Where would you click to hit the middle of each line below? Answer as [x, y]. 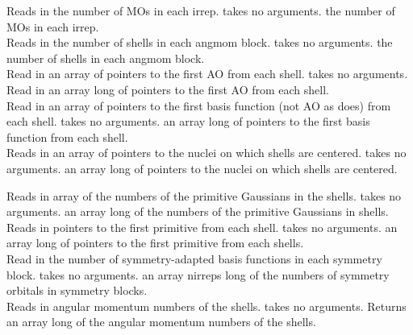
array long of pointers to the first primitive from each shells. [155, 243]
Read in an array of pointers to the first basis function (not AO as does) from [199, 105]
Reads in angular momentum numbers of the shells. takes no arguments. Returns [206, 306]
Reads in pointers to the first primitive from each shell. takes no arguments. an [202, 227]
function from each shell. [67, 136]
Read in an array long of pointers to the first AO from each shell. [168, 89]
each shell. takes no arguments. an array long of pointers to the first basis [188, 121]
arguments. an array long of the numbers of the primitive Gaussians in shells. [198, 211]
